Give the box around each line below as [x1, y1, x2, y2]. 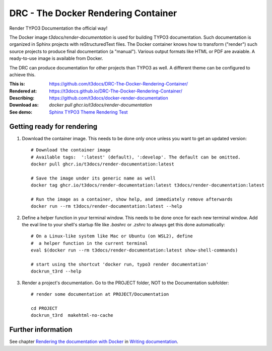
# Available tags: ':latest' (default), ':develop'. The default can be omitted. [31, 154, 241, 160]
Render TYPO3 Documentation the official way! [9, 25, 108, 31]
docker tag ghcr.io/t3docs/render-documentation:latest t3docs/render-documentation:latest [31, 183, 264, 188]
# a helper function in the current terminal [31, 240, 148, 246]
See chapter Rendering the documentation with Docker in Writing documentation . [9, 338, 178, 344]
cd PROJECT [31, 305, 58, 311]
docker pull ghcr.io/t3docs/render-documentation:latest [31, 161, 175, 167]
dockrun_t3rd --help [31, 269, 82, 274]
